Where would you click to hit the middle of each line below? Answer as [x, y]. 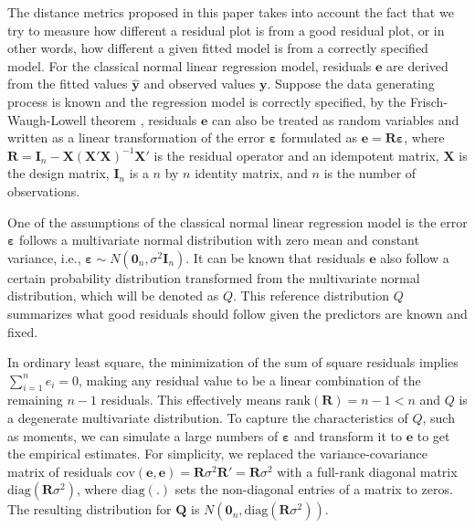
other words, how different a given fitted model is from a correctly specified [218, 48]
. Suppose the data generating [351, 84]
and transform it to [348, 435]
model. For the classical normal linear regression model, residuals [190, 65]
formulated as [319, 137]
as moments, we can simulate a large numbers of [143, 435]
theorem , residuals [144, 119]
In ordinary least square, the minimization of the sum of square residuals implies [233, 362]
